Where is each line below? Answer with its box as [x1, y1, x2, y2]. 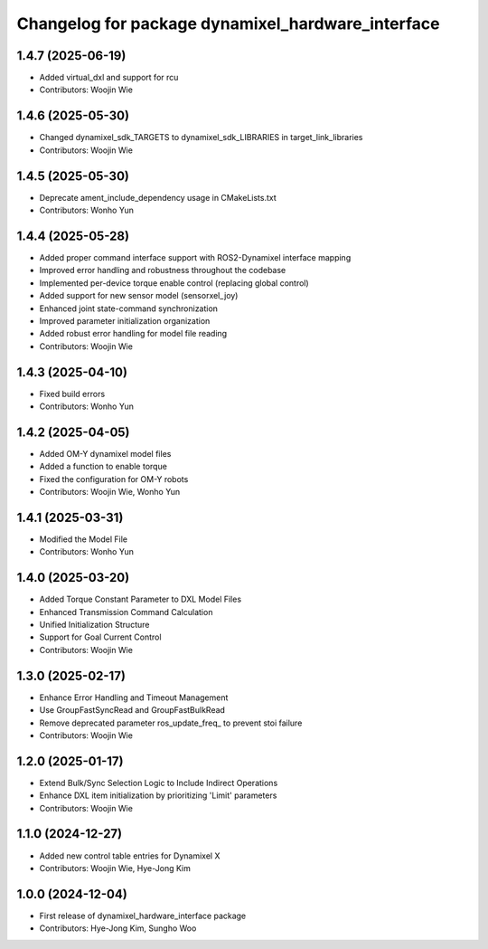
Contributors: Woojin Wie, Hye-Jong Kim [39, 862, 192, 873]
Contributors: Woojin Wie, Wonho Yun [39, 487, 181, 498]
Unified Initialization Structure [39, 620, 150, 631]
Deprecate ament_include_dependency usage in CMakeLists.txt [39, 192, 277, 203]
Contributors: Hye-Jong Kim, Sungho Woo [39, 923, 197, 934]
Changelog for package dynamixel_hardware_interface [16, 14, 440, 33]
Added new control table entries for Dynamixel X [39, 850, 221, 861]
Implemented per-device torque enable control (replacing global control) [39, 277, 309, 289]
